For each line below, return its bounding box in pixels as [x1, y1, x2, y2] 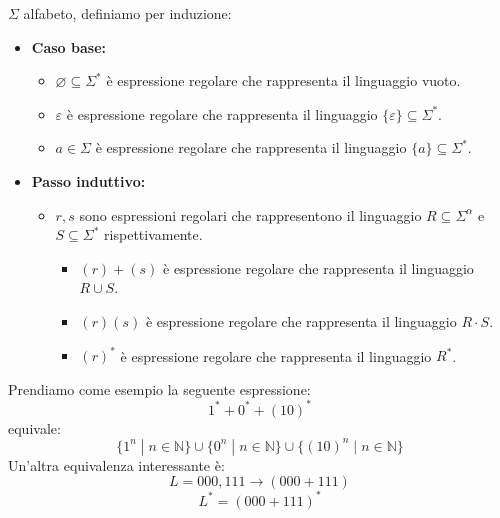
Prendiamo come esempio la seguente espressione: [8, 378, 311, 399]
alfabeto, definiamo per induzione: [23, 3, 232, 23]
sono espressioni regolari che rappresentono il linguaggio [79, 204, 422, 225]
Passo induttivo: [31, 170, 146, 191]
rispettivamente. [104, 224, 203, 245]
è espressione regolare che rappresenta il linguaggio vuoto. [106, 70, 461, 91]
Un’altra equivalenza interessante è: [8, 454, 225, 475]
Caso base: [31, 36, 106, 57]
